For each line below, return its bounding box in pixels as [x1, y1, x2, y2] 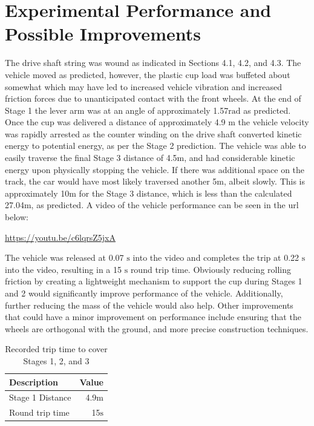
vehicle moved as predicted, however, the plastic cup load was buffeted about [5, 68, 290, 80]
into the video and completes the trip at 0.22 [132, 251, 299, 264]
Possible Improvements [5, 21, 201, 46]
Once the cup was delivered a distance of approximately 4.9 [5, 116, 226, 128]
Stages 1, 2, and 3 [23, 354, 90, 367]
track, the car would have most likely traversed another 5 [5, 175, 217, 188]
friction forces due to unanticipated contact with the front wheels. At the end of [5, 92, 301, 105]
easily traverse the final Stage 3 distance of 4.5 [5, 151, 177, 164]
